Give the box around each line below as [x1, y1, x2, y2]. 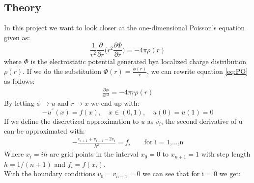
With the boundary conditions [4, 168, 95, 179]
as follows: [4, 76, 35, 86]
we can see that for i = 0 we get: [142, 168, 241, 179]
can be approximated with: [4, 125, 85, 136]
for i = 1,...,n [144, 139, 184, 146]
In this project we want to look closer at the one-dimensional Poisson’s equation [4, 23, 245, 33]
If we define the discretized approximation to [4, 116, 139, 126]
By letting [4, 98, 34, 108]
